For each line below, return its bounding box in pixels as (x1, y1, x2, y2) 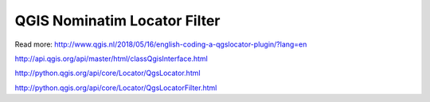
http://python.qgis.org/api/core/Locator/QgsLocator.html (14, 68, 201, 78)
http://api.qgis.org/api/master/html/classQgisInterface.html (14, 54, 209, 63)
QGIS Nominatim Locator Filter (14, 12, 221, 29)
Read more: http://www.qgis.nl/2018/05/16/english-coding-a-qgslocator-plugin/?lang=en (14, 40, 307, 49)
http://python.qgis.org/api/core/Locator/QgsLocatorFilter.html (14, 83, 217, 93)
